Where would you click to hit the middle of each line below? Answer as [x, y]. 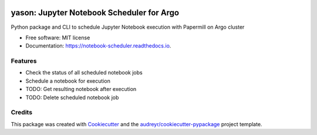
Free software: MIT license [58, 38]
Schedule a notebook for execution [68, 81]
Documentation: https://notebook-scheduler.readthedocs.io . [98, 46]
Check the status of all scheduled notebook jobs [84, 73]
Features [24, 61]
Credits [21, 113]
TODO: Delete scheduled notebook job [72, 97]
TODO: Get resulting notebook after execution [81, 89]
